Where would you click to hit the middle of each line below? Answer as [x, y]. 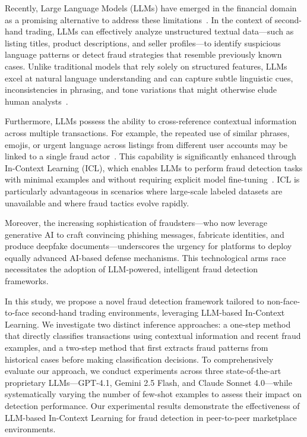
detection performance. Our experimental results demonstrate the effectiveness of [152, 405]
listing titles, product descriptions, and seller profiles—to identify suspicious [143, 43]
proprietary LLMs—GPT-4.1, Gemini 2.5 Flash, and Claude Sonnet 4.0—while [148, 382]
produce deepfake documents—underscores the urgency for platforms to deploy [148, 246]
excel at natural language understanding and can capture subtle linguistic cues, [149, 78]
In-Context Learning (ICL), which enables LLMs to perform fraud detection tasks [154, 167]
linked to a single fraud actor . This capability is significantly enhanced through [151, 156]
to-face [17, 312]
